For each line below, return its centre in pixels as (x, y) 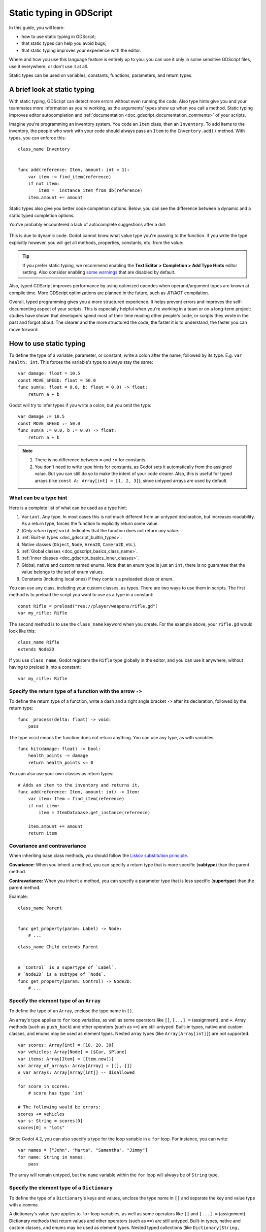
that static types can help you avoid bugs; (64, 43)
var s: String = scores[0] (50, 1121)
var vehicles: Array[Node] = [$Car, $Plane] (73, 1052)
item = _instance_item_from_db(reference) (91, 190)
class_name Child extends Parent (58, 947)
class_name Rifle (39, 642)
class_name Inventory (44, 149)
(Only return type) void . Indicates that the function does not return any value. (100, 530)
